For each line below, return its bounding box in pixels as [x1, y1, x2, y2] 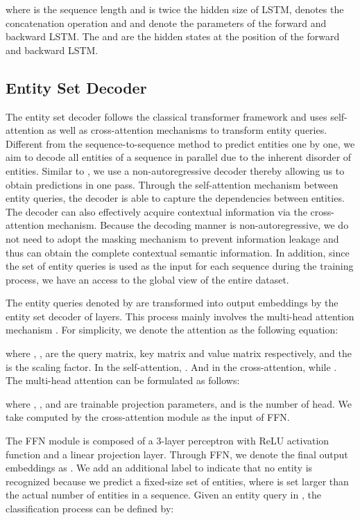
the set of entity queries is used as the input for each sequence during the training [6, 259, 354, 273]
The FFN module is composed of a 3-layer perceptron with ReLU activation [6, 433, 329, 448]
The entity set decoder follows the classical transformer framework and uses [6, 109, 327, 123]
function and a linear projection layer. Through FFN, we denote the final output [6, 447, 348, 461]
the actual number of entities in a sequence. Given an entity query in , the [6, 487, 321, 502]
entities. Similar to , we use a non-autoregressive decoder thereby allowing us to [6, 163, 345, 177]
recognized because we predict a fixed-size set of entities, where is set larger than [6, 474, 349, 488]
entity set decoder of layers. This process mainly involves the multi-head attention [6, 309, 354, 323]
